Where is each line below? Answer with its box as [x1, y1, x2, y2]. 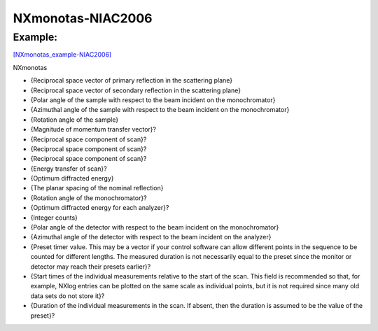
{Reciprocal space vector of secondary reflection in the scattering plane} [30, 86, 241, 94]
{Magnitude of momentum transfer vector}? [30, 125, 157, 134]
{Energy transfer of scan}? [30, 164, 108, 173]
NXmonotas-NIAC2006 [13, 10, 153, 26]
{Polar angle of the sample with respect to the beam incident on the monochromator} [30, 95, 276, 104]
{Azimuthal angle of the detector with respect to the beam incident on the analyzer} [30, 233, 272, 241]
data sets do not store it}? [30, 291, 105, 300]
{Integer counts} [30, 213, 78, 222]
